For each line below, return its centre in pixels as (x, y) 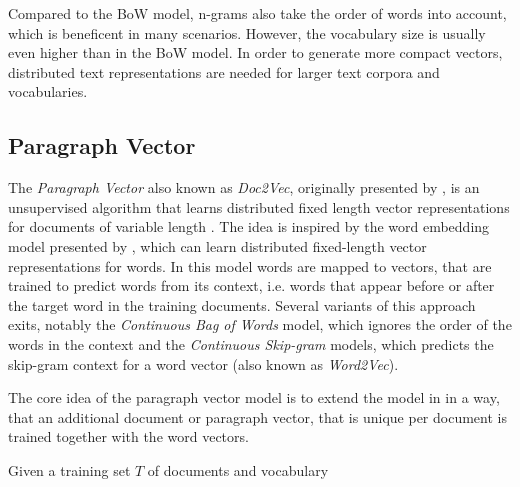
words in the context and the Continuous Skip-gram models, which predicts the (251, 343)
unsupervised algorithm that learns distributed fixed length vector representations (259, 206)
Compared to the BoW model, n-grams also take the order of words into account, (257, 13)
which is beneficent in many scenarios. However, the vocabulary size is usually (247, 32)
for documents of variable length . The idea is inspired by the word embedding (249, 226)
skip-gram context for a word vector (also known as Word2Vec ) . (203, 363)
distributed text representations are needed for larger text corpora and (224, 71)
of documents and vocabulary (238, 469)
